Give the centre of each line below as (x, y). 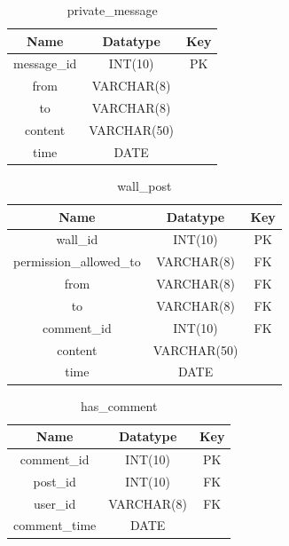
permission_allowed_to (77, 261)
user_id (55, 503)
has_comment (119, 405)
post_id (55, 481)
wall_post (144, 185)
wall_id (77, 239)
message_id (45, 63)
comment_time (55, 525)
